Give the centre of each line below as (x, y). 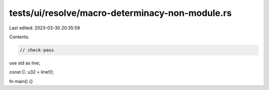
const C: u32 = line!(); (32, 72)
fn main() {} (21, 81)
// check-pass (37, 50)
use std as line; (25, 63)
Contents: (19, 37)
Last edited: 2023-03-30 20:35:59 (45, 28)
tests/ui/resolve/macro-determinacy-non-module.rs (120, 13)
